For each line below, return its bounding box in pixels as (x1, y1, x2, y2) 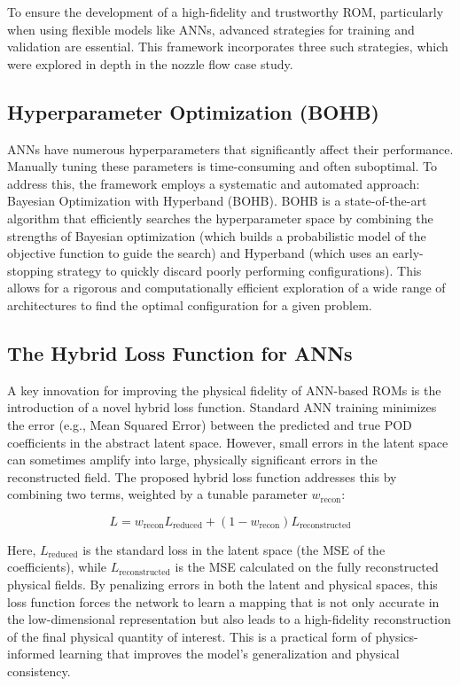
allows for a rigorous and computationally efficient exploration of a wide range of (7, 278, 446, 297)
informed (7, 644, 56, 663)
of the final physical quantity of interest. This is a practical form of (7, 627, 371, 645)
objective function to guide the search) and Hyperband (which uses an (7, 244, 389, 262)
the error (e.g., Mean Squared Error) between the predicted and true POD (7, 415, 412, 433)
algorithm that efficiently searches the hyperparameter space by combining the (7, 208, 433, 227)
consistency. (7, 662, 71, 681)
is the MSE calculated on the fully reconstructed (175, 557, 439, 576)
